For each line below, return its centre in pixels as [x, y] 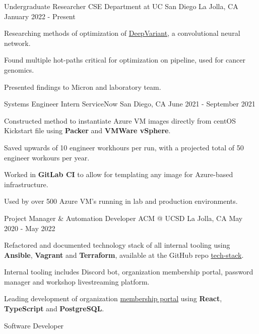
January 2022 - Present [40, 16]
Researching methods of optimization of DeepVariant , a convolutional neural [122, 33]
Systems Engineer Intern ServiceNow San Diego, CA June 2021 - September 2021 [130, 104]
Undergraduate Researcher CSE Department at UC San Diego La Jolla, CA [121, 6]
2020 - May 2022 [30, 228]
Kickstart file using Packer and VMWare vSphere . [87, 130]
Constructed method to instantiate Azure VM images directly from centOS [120, 120]
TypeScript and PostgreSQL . [54, 309]
